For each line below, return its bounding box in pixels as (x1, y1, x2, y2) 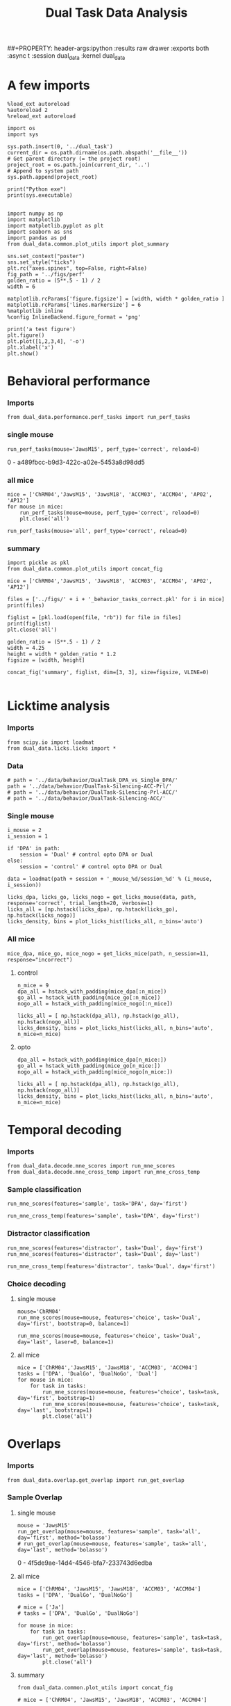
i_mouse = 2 (7, 827, 42, 834)
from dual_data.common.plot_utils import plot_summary (7, 240, 169, 248)
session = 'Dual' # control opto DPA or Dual (19, 851, 154, 859)
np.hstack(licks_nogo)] (7, 912, 76, 919)
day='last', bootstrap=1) (17, 1407, 92, 1414)
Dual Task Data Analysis (45, 5, 188, 21)
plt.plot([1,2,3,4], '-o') (7, 337, 85, 345)
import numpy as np (7, 210, 64, 217)
